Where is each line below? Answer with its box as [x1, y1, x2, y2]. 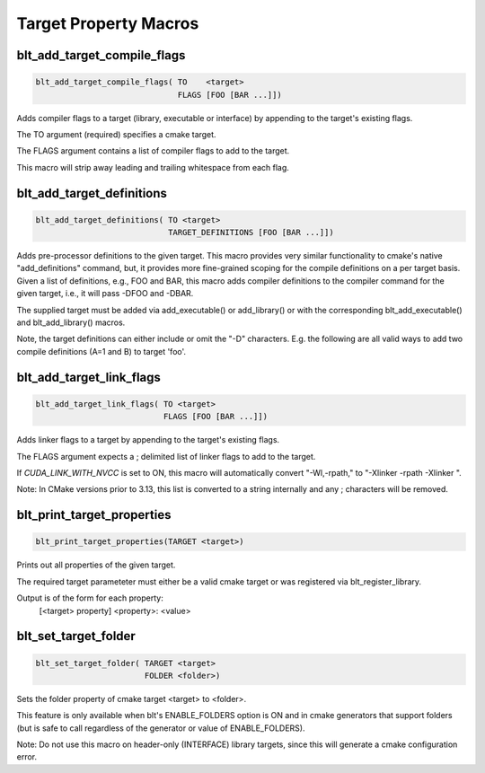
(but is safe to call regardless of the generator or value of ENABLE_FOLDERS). [16, 723, 305, 733]
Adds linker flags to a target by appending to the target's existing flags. [16, 435, 280, 445]
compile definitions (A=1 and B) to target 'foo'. [16, 346, 187, 356]
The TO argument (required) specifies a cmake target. [16, 128, 216, 139]
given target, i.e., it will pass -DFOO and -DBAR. [16, 288, 194, 299]
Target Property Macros [16, 13, 199, 33]
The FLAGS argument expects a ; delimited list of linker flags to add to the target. [16, 451, 316, 461]
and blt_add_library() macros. [16, 317, 126, 328]
